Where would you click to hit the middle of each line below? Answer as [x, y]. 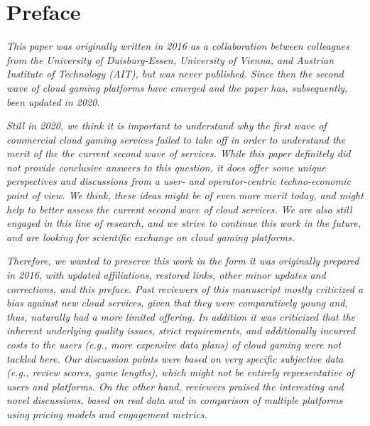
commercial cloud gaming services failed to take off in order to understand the [176, 139]
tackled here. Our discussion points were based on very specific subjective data [175, 358]
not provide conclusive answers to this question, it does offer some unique [166, 167]
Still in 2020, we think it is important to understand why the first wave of [167, 126]
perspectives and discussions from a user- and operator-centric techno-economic [179, 181]
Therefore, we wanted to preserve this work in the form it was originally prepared [183, 261]
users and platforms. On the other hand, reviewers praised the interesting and [175, 386]
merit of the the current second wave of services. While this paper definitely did [179, 153]
